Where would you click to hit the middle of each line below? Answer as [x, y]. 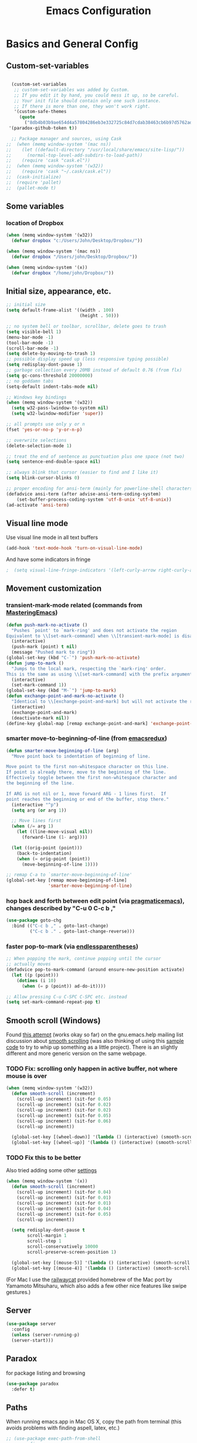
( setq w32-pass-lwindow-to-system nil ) [60, 408]
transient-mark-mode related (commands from [74, 606]
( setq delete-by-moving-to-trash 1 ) [51, 354]
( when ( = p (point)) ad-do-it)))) [64, 986]
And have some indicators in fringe [48, 560]
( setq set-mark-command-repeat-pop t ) [53, 1002]
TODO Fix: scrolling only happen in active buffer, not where [92, 1068]
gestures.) [18, 1292]
